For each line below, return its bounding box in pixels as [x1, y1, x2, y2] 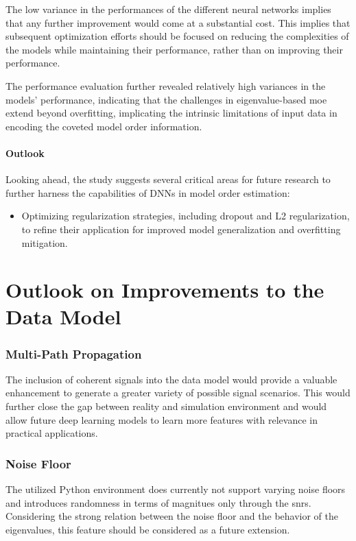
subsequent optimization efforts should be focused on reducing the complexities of [5, 29, 349, 43]
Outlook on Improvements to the [5, 276, 324, 304]
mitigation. [21, 235, 68, 250]
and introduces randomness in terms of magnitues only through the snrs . [5, 495, 311, 509]
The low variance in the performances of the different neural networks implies [5, 2, 331, 16]
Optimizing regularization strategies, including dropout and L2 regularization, [21, 208, 350, 223]
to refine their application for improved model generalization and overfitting [21, 221, 341, 236]
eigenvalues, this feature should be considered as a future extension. [5, 522, 290, 536]
